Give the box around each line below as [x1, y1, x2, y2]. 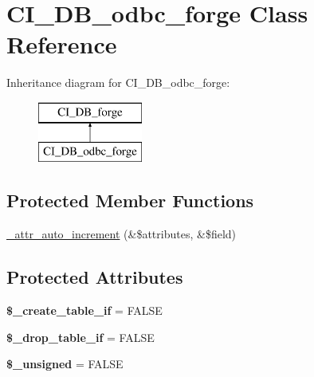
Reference [6, 28, 117, 61]
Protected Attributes [6, 265, 183, 289]
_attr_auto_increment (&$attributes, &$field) [6, 226, 237, 242]
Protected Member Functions [6, 188, 254, 213]
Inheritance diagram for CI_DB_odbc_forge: [6, 74, 230, 91]
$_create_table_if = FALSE [6, 302, 163, 319]
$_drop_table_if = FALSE [6, 328, 155, 345]
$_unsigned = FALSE [6, 355, 124, 372]
